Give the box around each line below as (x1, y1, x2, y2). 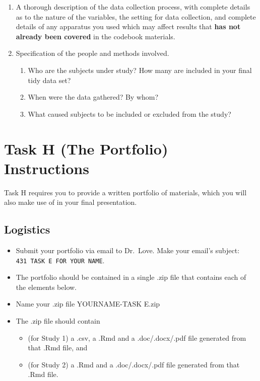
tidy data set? (28, 74, 71, 85)
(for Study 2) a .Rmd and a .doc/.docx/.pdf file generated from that (28, 359, 240, 369)
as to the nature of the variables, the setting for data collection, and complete (16, 11, 256, 22)
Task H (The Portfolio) (4, 138, 168, 159)
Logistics (4, 221, 50, 237)
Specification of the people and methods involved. (16, 48, 169, 58)
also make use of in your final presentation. (4, 197, 137, 207)
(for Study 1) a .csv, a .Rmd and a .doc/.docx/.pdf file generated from (28, 332, 246, 343)
